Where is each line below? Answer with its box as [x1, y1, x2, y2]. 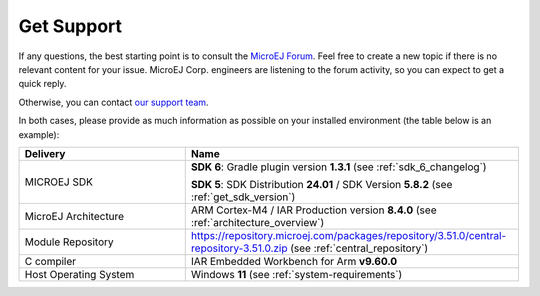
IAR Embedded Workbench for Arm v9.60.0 [190, 254, 398, 268]
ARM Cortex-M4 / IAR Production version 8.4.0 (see [190, 203, 437, 217]
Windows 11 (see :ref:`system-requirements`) [190, 267, 403, 281]
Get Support [18, 15, 123, 37]
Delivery [24, 146, 66, 160]
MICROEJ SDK [24, 175, 94, 189]
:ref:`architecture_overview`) [190, 215, 325, 229]
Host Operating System [24, 267, 135, 281]
